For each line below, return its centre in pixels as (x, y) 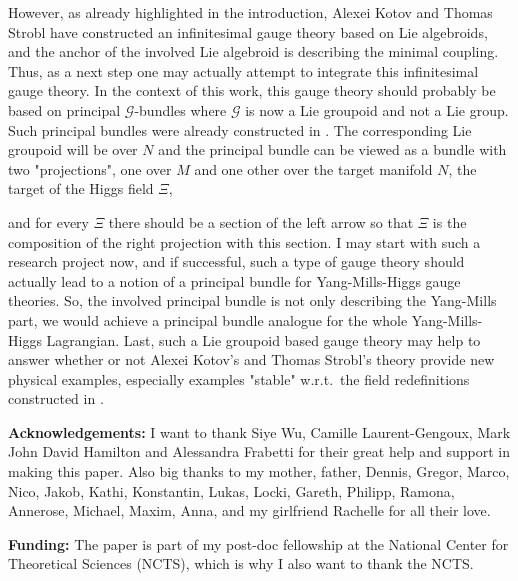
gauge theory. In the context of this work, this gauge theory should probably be (252, 90)
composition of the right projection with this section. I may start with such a (244, 241)
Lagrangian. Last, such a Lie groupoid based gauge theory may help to (263, 339)
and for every (48, 221)
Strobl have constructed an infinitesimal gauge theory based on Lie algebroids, (248, 31)
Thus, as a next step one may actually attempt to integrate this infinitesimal (243, 70)
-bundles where (180, 109)
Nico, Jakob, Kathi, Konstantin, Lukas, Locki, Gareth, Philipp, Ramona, (231, 490)
